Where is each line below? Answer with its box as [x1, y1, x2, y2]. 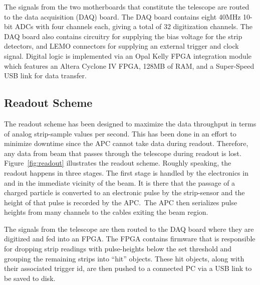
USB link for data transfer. [4, 70, 87, 81]
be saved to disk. [4, 272, 56, 283]
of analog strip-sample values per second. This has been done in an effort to [4, 128, 236, 138]
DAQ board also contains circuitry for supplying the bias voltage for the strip [4, 31, 242, 41]
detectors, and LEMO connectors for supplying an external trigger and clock [4, 41, 239, 51]
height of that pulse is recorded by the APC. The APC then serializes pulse [4, 197, 237, 207]
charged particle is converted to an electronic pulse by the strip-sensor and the [4, 187, 245, 198]
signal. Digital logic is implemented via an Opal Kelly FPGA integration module [4, 50, 252, 61]
